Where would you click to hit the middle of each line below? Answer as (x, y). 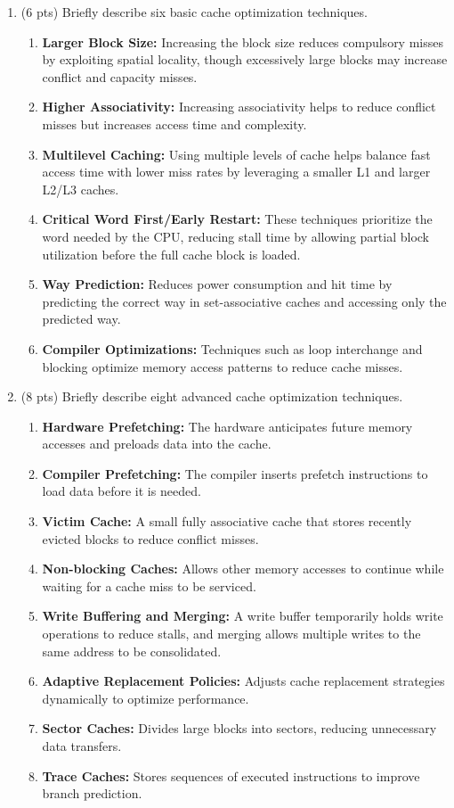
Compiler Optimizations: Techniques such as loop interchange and (232, 348)
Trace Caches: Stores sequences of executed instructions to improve (231, 775)
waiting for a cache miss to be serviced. (149, 585)
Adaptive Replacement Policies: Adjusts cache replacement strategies (243, 681)
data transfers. (82, 746)
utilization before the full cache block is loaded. (171, 254)
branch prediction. (92, 793)
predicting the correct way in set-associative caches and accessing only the (244, 301)
